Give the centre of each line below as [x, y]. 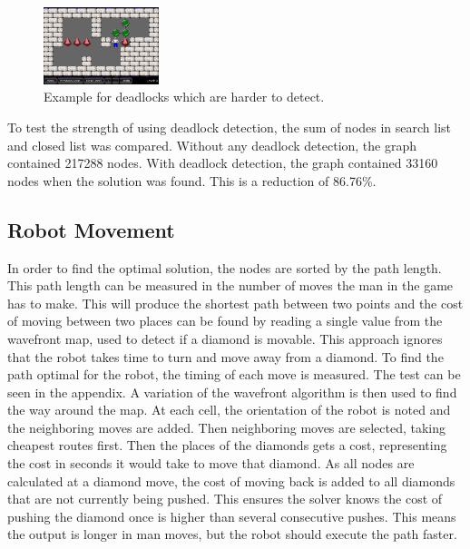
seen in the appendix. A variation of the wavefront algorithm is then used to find [232, 392]
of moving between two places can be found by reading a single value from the [225, 321]
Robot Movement [91, 229]
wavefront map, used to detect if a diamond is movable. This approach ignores [225, 338]
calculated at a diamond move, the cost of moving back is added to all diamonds [231, 480]
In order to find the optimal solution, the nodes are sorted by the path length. [225, 267]
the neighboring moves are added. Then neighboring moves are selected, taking [226, 427]
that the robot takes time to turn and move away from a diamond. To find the [225, 356]
